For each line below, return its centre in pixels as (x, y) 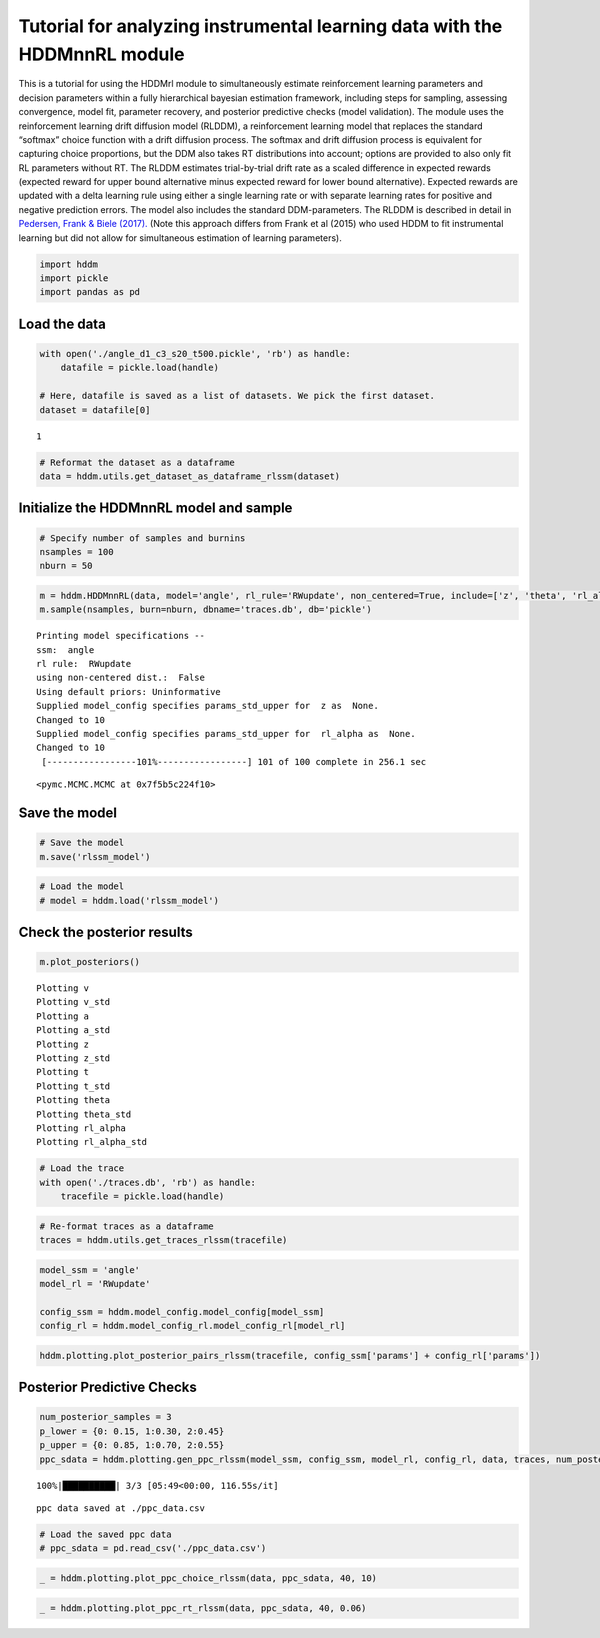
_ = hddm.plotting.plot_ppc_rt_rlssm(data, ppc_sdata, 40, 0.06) (203, 1608)
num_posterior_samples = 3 (105, 1417)
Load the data (62, 323)
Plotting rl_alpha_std (92, 1142)
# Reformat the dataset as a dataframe (137, 462)
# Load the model (82, 886)
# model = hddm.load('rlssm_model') (129, 900)
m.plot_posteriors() (89, 962)
